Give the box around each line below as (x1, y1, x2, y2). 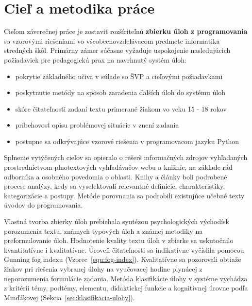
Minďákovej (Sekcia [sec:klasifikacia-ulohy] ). (4, 292, 135, 302)
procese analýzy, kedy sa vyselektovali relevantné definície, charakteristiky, (4, 181, 225, 191)
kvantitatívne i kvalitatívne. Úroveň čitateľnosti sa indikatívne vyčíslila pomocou (4, 244, 244, 255)
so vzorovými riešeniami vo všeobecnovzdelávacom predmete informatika (4, 35, 220, 46)
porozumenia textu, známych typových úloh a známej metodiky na (4, 225, 203, 236)
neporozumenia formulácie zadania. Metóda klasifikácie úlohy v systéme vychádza (4, 273, 248, 283)
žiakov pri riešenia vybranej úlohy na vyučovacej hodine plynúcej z (4, 264, 202, 274)
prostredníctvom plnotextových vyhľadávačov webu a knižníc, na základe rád (4, 162, 233, 172)
